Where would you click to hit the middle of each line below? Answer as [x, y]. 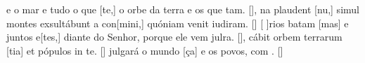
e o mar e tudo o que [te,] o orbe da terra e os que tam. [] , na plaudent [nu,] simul [183, 9]
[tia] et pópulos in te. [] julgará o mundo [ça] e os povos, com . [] [145, 50]
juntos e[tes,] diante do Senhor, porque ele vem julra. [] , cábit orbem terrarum [174, 37]
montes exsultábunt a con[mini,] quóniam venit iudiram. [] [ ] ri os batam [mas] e [178, 23]
